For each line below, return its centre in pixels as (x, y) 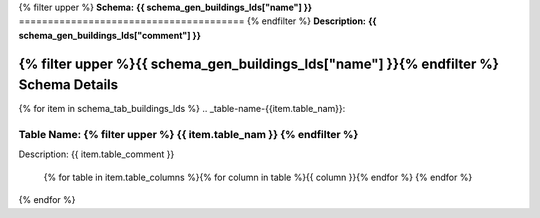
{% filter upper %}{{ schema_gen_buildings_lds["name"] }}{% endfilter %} (259, 63)
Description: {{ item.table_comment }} (96, 154)
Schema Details (68, 85)
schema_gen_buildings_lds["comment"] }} (110, 35)
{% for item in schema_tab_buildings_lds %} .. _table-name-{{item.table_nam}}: (182, 109)
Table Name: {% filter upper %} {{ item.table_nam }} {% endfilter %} (188, 135)
